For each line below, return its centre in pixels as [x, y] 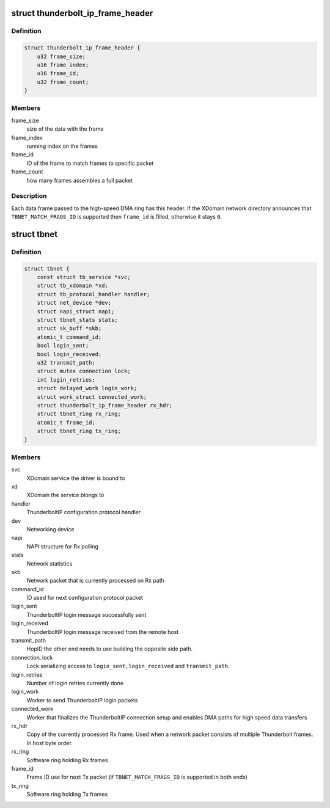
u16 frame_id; [58, 74]
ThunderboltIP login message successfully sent [86, 614]
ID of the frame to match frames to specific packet [90, 163]
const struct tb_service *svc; [84, 277]
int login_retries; [66, 380]
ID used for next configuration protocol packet [85, 598]
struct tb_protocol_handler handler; [94, 294]
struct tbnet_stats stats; [78, 320]
